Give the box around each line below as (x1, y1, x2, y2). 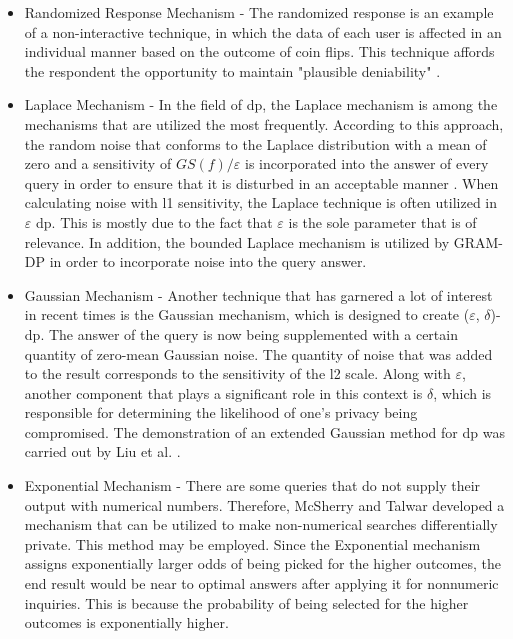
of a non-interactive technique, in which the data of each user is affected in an (24, 21, 502, 42)
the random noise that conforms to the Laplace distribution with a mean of (24, 133, 487, 154)
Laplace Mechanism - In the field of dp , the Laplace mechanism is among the (24, 94, 498, 115)
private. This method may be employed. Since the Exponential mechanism (24, 533, 481, 554)
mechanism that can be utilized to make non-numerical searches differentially (24, 514, 498, 535)
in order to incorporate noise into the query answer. (49, 251, 367, 272)
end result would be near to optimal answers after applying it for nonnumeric (24, 573, 499, 594)
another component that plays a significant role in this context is (24, 382, 423, 403)
